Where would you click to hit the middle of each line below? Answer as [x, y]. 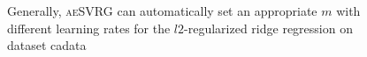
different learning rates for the [89, 28]
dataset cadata [47, 45]
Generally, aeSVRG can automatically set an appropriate [162, 11]
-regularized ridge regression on [268, 28]
